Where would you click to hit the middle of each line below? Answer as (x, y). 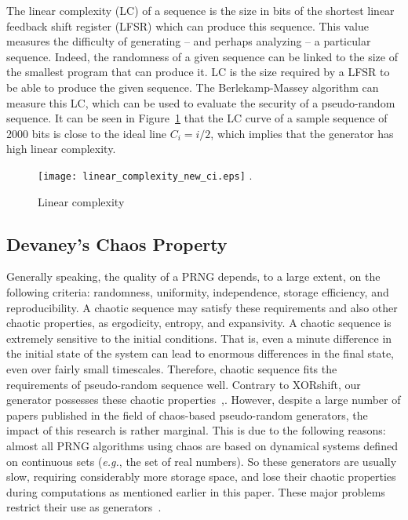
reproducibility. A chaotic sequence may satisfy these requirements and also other (202, 307)
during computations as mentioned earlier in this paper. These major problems (196, 491)
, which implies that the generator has (302, 133)
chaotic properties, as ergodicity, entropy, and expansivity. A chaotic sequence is (199, 323)
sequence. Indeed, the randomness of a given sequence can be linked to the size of (202, 56)
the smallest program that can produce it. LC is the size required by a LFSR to (198, 72)
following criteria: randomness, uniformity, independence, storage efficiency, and (198, 291)
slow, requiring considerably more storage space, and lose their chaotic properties (201, 476)
